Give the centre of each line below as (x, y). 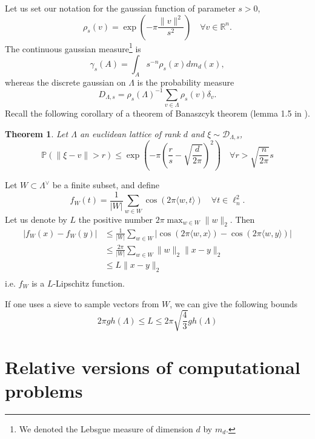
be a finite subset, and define (106, 185)
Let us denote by (36, 219)
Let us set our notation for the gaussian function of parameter (120, 8)
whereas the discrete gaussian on (65, 82)
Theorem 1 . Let (37, 133)
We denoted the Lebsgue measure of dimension (106, 428)
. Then (242, 219)
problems (44, 391)
